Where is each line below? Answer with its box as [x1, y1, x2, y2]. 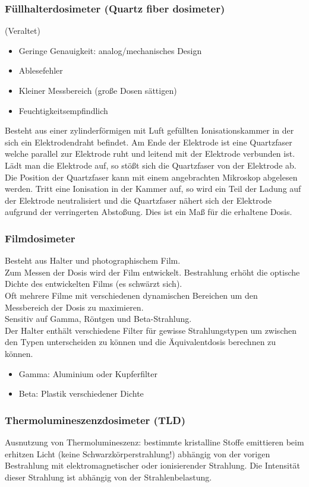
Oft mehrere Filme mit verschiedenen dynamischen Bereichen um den [5, 289, 258, 301]
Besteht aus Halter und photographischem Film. [5, 254, 181, 267]
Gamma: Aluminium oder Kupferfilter [18, 367, 157, 380]
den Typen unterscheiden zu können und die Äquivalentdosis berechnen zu [5, 336, 276, 348]
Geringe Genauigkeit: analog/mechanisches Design [18, 44, 202, 56]
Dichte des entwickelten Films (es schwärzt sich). [5, 277, 182, 290]
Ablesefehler [18, 64, 63, 77]
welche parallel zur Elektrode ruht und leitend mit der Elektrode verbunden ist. [5, 147, 295, 160]
